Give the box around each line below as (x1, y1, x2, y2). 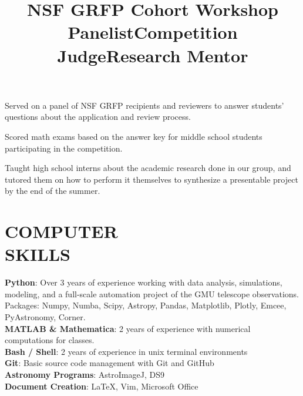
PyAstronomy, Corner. (5, 311, 86, 323)
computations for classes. (5, 334, 95, 346)
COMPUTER (5, 219, 118, 243)
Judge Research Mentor (57, 43, 248, 67)
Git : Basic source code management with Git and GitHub (5, 357, 214, 369)
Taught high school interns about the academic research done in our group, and (5, 162, 291, 174)
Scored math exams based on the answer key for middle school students (5, 130, 262, 142)
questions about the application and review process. (5, 110, 191, 123)
